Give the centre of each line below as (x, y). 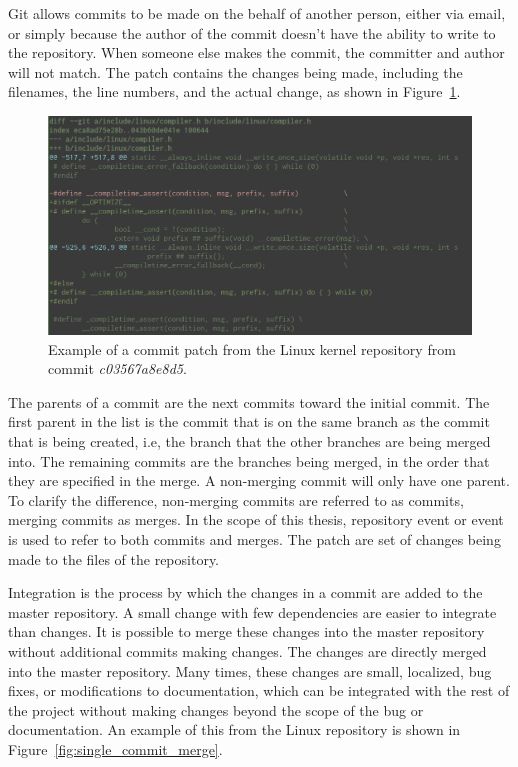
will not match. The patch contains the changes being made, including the (235, 71)
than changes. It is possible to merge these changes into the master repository (246, 631)
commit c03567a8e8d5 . (117, 368)
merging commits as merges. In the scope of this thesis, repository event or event (256, 519)
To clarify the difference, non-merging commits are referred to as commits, (236, 499)
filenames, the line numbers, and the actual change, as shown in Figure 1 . (234, 91)
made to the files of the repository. (114, 558)
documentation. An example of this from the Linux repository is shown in (234, 729)
